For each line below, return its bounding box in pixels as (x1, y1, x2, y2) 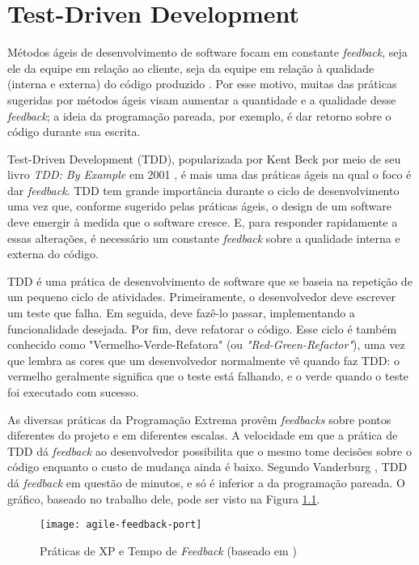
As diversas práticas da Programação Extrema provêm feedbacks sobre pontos (7, 410, 391, 427)
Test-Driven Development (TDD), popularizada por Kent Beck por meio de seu (7, 150, 401, 167)
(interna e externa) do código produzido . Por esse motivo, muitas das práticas (7, 75, 397, 92)
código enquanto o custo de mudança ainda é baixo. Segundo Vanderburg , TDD (7, 458, 408, 475)
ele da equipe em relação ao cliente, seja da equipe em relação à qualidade (7, 59, 375, 76)
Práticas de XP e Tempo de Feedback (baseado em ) (40, 542, 297, 559)
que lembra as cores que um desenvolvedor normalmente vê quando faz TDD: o (7, 351, 400, 368)
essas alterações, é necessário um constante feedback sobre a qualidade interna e (7, 229, 400, 246)
